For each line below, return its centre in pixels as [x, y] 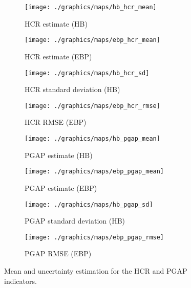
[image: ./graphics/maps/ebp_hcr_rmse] [92, 106]
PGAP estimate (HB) [59, 155]
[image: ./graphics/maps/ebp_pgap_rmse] [94, 237]
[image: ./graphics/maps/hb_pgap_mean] [92, 139]
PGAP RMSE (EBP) [58, 253]
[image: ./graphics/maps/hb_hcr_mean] [91, 7]
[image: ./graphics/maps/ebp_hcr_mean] [92, 40]
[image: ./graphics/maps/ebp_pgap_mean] [94, 172]
